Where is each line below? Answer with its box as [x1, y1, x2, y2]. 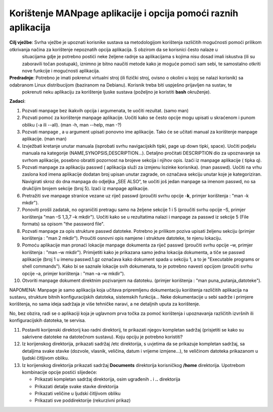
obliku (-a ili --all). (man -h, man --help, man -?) [22, 121, 122, 128]
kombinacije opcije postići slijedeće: [22, 369, 98, 375]
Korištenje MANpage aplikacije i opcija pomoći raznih [9, 8, 239, 19]
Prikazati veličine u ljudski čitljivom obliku [34, 390, 121, 397]
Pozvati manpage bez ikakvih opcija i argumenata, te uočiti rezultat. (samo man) [22, 107, 189, 113]
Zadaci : [9, 98, 26, 104]
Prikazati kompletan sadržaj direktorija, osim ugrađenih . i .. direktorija [34, 376, 180, 382]
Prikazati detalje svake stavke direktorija [34, 383, 119, 389]
